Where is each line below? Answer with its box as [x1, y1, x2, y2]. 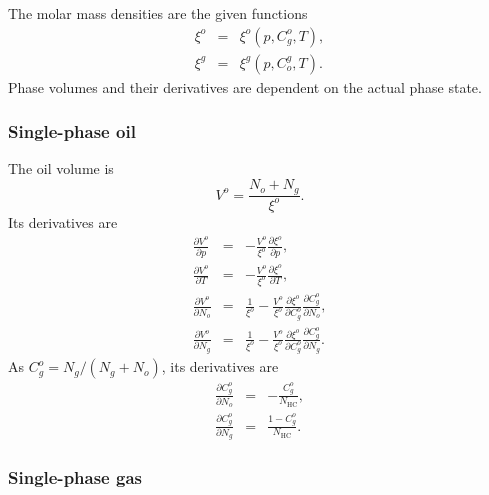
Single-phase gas [8, 465, 142, 490]
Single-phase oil [8, 119, 136, 144]
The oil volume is [8, 158, 114, 179]
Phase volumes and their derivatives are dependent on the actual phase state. [8, 76, 482, 97]
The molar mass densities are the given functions [8, 3, 308, 23]
